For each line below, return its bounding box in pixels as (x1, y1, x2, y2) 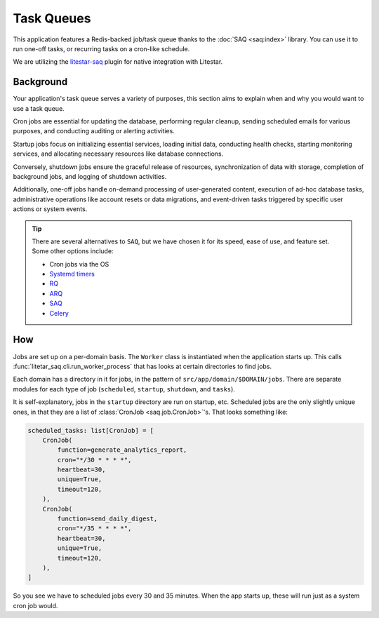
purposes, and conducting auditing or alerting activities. (13, 127, 175, 135)
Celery (49, 309, 69, 317)
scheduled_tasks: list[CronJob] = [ (27, 426, 154, 434)
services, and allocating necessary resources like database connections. (13, 149, 224, 158)
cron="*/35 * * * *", (57, 525, 132, 532)
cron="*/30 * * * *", (57, 456, 132, 464)
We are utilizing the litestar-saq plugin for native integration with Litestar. (13, 58, 223, 66)
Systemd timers (49, 270, 95, 278)
